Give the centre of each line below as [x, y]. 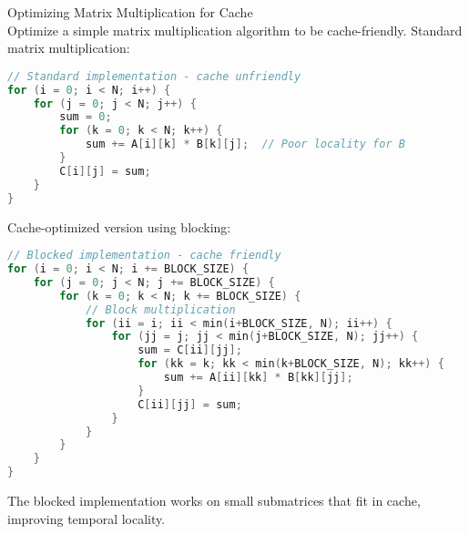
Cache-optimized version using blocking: [119, 226]
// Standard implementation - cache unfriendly [154, 76]
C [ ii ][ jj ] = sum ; [190, 404]
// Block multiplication [160, 309]
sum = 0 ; [86, 117]
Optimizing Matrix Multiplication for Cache [130, 12]
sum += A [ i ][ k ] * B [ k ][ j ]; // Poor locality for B [245, 144]
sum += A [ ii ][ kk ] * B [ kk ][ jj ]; [258, 377]
